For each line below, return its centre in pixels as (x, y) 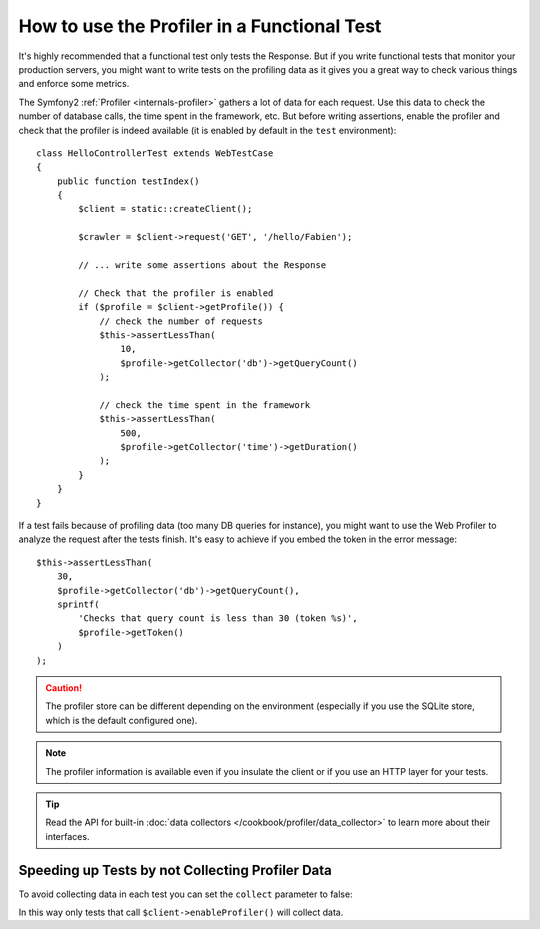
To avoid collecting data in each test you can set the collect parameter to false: (186, 894)
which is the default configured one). (121, 720)
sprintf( (78, 604)
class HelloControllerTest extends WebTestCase (155, 153)
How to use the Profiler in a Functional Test (200, 26)
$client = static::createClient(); (165, 209)
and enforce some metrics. (74, 84)
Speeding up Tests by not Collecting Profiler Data (175, 870)
